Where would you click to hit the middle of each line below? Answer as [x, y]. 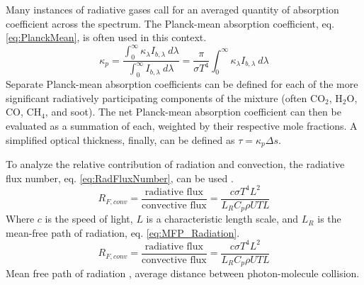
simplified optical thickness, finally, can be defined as [120, 139]
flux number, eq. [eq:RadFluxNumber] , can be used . [120, 178]
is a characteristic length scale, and [222, 219]
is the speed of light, [89, 219]
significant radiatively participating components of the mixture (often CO [166, 97]
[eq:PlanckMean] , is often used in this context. [106, 37]
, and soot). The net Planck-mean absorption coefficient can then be [193, 112]
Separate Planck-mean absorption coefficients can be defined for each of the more [182, 84]
